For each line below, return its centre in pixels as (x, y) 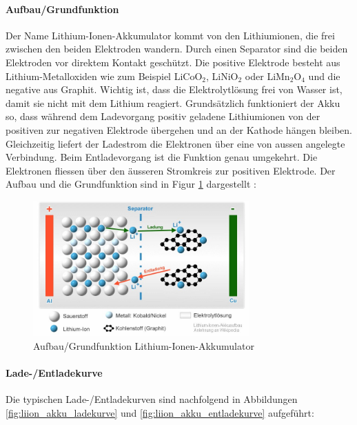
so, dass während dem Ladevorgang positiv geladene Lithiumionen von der (163, 116)
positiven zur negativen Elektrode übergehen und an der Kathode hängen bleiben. (179, 129)
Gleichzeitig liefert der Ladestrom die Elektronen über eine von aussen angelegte (175, 143)
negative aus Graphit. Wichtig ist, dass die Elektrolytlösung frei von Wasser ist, (174, 89)
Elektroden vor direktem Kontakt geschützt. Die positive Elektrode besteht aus (173, 62)
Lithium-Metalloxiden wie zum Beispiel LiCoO (104, 76)
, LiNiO (222, 76)
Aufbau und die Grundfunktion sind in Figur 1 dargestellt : (131, 184)
